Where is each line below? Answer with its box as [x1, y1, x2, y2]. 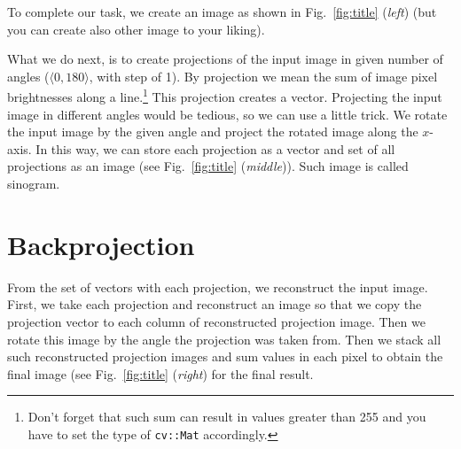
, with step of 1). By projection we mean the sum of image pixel [89, 66, 438, 85]
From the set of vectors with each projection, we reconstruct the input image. [7, 277, 428, 296]
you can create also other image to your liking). [7, 19, 265, 38]
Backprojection [7, 226, 195, 262]
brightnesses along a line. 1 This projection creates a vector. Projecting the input [7, 85, 442, 106]
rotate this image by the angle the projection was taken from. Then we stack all [7, 329, 441, 348]
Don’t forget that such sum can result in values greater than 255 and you [27, 407, 426, 426]
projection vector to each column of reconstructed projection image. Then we [7, 312, 426, 330]
